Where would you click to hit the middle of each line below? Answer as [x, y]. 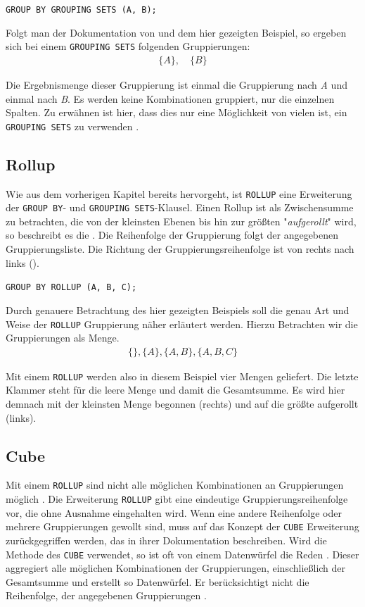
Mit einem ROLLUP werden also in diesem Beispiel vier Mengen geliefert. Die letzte [182, 376]
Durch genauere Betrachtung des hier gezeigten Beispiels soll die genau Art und [178, 309]
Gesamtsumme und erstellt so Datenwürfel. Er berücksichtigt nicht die [158, 581]
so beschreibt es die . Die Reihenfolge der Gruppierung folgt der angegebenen [172, 235]
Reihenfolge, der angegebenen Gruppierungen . [106, 595]
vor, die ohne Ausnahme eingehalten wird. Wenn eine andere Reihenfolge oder [174, 512]
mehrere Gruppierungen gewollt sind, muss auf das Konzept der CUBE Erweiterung [182, 526]
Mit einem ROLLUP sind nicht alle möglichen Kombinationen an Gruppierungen [175, 485]
